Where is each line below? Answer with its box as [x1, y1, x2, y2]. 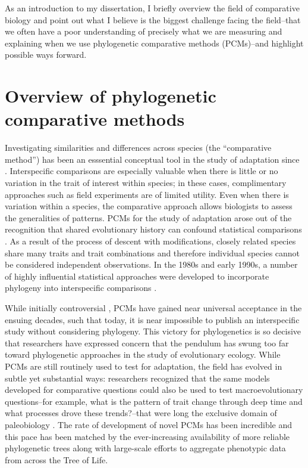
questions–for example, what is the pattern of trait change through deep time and [5, 395, 303, 407]
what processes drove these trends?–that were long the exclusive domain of [5, 407, 277, 419]
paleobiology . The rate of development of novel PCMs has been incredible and [5, 418, 293, 430]
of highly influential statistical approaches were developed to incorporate [5, 269, 269, 282]
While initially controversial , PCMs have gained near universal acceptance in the [5, 302, 302, 314]
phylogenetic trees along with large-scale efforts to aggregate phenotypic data [5, 442, 286, 454]
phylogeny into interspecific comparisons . [5, 281, 157, 294]
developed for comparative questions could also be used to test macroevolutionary [5, 383, 303, 396]
